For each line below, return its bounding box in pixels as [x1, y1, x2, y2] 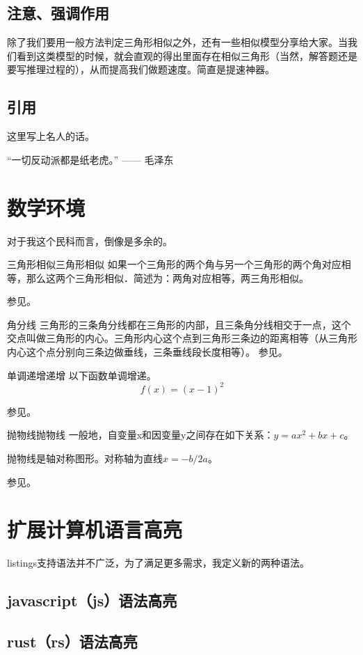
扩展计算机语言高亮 [7, 515, 183, 544]
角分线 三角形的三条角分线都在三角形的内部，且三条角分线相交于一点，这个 [7, 317, 351, 331]
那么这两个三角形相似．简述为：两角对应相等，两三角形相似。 [26, 270, 309, 285]
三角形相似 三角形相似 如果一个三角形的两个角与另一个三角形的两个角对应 [7, 257, 341, 271]
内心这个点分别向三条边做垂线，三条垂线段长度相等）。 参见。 [7, 345, 288, 359]
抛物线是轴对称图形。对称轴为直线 [7, 450, 163, 465]
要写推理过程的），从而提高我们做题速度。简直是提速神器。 [7, 62, 275, 77]
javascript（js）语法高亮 [7, 590, 177, 611]
